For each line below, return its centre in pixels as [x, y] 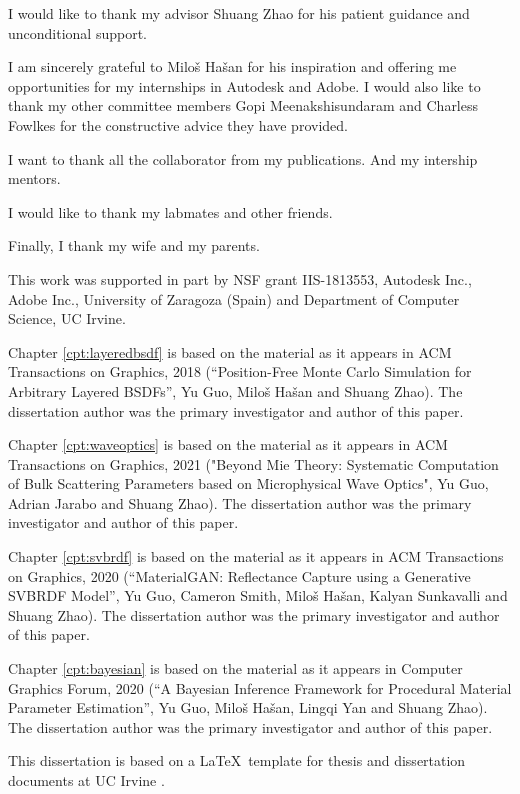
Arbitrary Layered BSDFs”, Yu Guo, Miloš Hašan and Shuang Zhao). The [235, 390]
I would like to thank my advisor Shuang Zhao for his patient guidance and [239, 13]
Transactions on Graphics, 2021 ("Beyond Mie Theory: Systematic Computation [253, 463]
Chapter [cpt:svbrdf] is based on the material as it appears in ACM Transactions [256, 556]
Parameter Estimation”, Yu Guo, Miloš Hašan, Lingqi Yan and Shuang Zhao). [248, 707]
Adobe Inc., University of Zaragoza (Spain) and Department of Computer [234, 298]
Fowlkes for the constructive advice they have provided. [178, 124]
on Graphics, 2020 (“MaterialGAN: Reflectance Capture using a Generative [239, 575]
